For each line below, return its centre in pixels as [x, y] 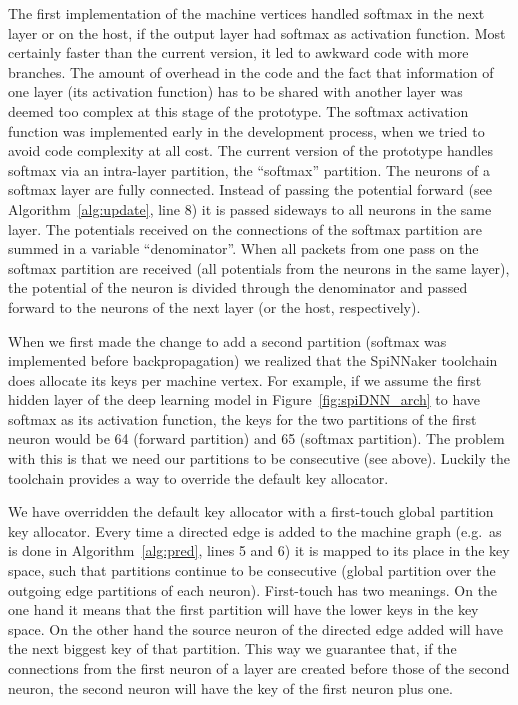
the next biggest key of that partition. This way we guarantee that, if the [232, 648]
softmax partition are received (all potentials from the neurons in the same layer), [259, 267]
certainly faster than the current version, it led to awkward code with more [238, 52]
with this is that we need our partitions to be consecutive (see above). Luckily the [259, 458]
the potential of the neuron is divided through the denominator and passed [238, 287]
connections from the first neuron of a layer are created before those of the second [259, 668]
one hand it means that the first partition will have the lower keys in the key [243, 609]
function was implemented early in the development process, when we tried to [246, 130]
